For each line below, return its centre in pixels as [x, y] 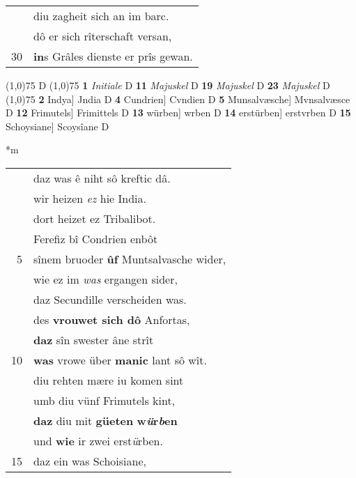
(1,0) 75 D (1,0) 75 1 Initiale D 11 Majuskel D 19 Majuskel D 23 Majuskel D [168, 85]
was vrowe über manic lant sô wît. [120, 360]
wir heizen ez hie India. [90, 198]
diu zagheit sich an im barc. [101, 16]
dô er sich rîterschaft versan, [103, 36]
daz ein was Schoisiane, [90, 461]
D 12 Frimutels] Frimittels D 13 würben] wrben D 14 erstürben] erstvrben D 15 [178, 113]
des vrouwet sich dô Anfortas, [112, 319]
